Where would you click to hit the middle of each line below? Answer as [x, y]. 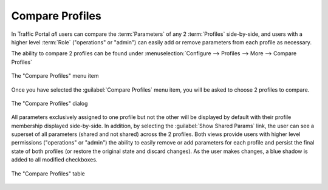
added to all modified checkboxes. [54, 160]
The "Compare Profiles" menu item [55, 76]
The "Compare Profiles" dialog [50, 103]
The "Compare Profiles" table [48, 174]
